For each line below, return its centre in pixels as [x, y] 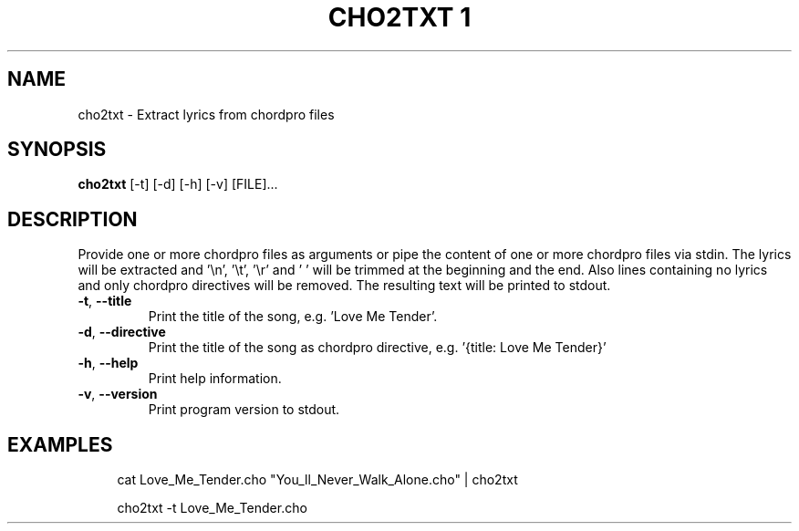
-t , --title [105, 301]
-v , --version [118, 394]
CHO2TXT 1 [399, 17]
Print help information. [215, 379]
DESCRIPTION [73, 219]
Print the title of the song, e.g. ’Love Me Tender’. [293, 317]
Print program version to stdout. [244, 410]
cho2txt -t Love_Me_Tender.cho [212, 508]
